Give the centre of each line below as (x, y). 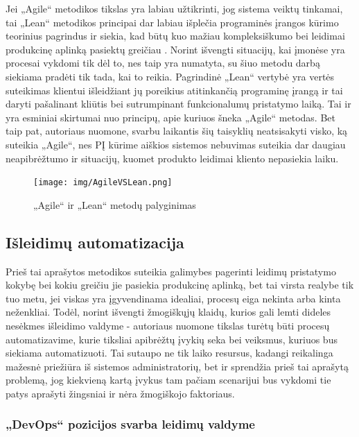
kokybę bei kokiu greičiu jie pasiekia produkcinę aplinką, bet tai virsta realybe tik (180, 285)
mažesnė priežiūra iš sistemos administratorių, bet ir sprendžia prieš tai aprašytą (177, 366)
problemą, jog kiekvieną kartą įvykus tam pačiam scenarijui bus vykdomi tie (168, 380)
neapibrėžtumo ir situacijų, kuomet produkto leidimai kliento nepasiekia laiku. (172, 158)
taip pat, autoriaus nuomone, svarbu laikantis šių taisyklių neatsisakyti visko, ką (177, 131)
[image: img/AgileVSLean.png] (103, 183)
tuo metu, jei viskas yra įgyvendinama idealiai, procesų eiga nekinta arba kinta (173, 298)
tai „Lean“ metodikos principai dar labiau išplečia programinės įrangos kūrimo (172, 22)
